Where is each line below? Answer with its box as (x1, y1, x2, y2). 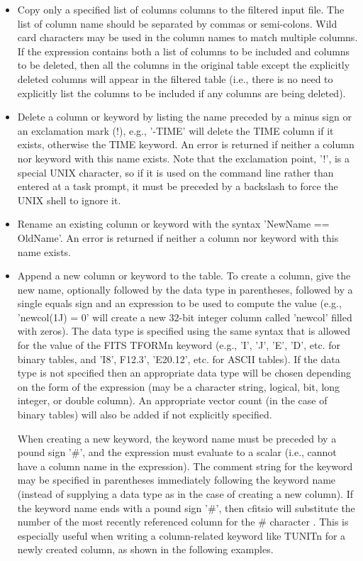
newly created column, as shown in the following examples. (17, 542, 274, 557)
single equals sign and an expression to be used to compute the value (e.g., (17, 296, 342, 311)
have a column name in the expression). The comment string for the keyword (17, 458, 353, 473)
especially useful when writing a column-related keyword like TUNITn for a (17, 528, 346, 543)
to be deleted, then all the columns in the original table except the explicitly (17, 57, 350, 72)
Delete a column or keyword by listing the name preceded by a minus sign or (17, 109, 352, 124)
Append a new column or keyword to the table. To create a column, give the (17, 268, 351, 283)
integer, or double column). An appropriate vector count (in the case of (17, 393, 328, 408)
